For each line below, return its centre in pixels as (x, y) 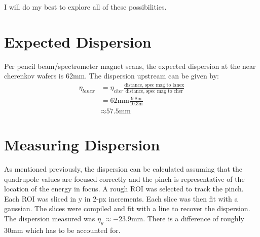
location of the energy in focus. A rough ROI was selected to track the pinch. (124, 189)
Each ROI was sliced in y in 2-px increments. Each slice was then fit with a (121, 198)
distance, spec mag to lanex (154, 85)
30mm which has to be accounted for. (62, 230)
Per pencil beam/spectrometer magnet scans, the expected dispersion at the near (130, 66)
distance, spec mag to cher (154, 91)
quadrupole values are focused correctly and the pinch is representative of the (124, 179)
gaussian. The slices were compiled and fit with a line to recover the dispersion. (127, 208)
